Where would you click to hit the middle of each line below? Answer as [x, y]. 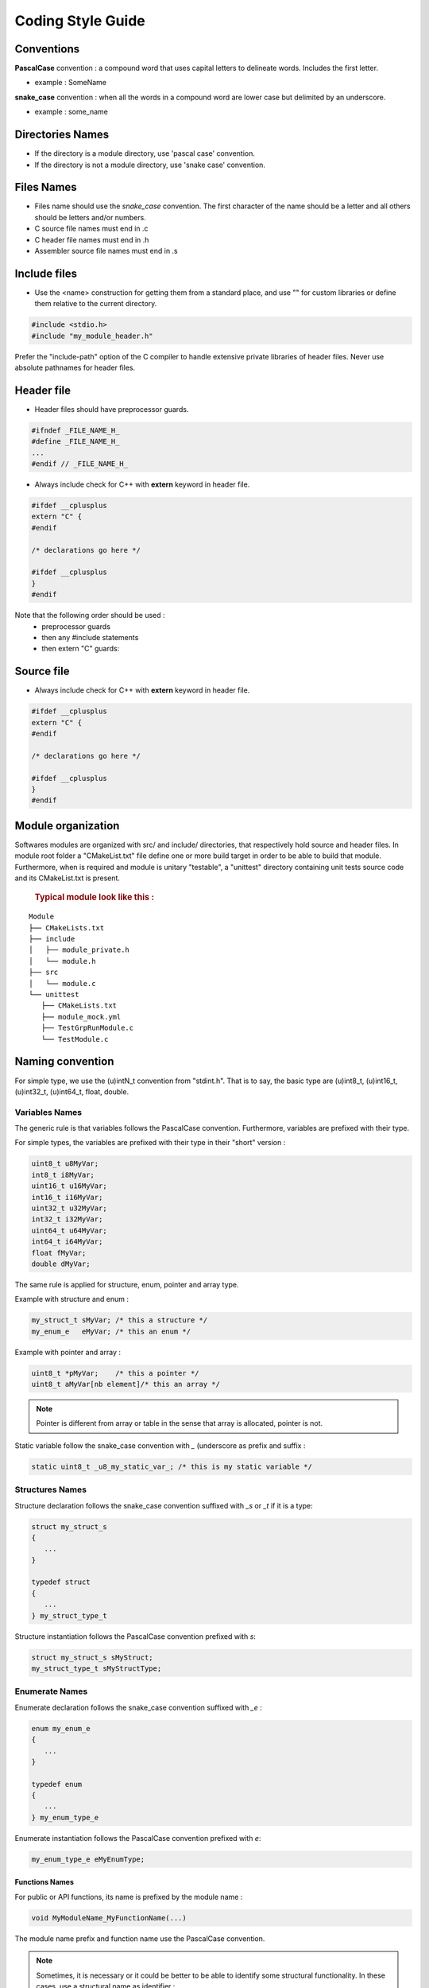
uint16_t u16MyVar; [69, 1186]
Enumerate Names [51, 1691]
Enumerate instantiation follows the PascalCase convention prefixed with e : [138, 1838]
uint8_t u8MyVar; [65, 1164]
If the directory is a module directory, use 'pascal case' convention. [145, 153]
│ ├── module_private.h [79, 950]
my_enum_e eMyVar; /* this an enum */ [111, 1331]
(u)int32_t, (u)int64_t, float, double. [72, 1091]
